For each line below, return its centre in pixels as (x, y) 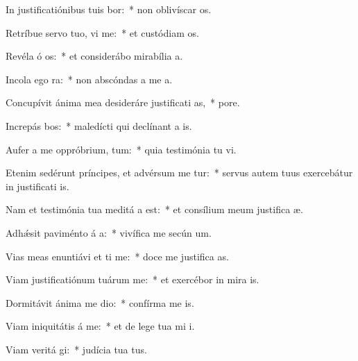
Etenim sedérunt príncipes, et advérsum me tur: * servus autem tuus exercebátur (179, 173)
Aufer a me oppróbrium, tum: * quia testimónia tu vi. (121, 149)
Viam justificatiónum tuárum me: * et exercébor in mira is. (133, 279)
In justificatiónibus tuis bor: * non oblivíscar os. (109, 9)
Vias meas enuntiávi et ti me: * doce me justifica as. (117, 256)
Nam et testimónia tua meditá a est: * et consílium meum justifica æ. (154, 209)
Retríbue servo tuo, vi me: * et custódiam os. (102, 32)
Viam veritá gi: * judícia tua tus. (76, 349)
